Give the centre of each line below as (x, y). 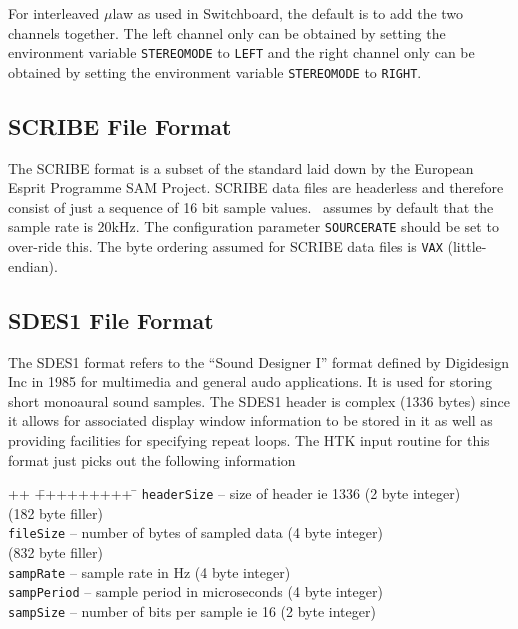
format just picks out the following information (152, 459)
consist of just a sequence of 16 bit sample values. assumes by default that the (251, 206)
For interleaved (54, 13)
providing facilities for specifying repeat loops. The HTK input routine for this (249, 439)
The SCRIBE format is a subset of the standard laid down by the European (241, 167)
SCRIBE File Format (120, 125)
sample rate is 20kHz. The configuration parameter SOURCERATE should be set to (253, 226)
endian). (33, 265)
